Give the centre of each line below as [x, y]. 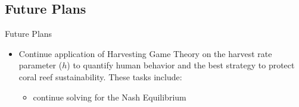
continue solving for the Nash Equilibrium [110, 97]
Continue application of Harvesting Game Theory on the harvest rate [145, 53]
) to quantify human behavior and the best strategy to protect [181, 65]
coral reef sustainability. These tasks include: [100, 76]
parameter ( [41, 65]
